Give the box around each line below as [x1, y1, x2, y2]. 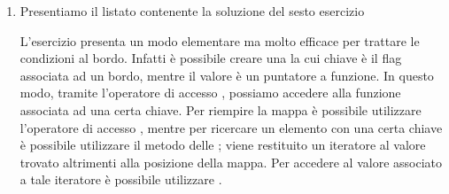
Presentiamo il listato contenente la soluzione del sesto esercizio [19, 2, 365, 19]
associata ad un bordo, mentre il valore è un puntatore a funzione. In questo [19, 66, 434, 84]
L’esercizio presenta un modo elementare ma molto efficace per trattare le [19, 31, 420, 50]
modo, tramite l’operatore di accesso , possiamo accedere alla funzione [19, 83, 401, 102]
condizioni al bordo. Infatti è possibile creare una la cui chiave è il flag [19, 49, 402, 67]
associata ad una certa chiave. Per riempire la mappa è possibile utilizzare [19, 100, 422, 119]
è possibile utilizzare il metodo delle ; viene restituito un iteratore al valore [19, 136, 426, 154]
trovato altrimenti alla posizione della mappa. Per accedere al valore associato [19, 152, 442, 171]
